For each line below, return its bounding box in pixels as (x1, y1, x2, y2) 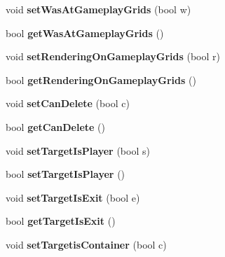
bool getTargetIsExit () (6, 214, 116, 228)
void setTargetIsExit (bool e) (6, 190, 140, 204)
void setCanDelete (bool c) (6, 96, 130, 111)
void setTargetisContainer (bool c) (6, 237, 167, 251)
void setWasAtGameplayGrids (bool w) (6, 2, 191, 16)
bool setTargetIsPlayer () (6, 167, 125, 181)
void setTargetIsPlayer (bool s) (6, 143, 150, 158)
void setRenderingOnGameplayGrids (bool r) (6, 49, 220, 64)
